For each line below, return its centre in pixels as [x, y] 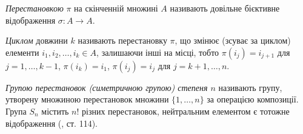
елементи [22, 52]
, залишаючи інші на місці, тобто [158, 52]
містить [55, 111]
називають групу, [250, 87]
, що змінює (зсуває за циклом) [233, 40]
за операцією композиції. [253, 99]
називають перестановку [122, 40]
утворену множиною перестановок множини [87, 99]
